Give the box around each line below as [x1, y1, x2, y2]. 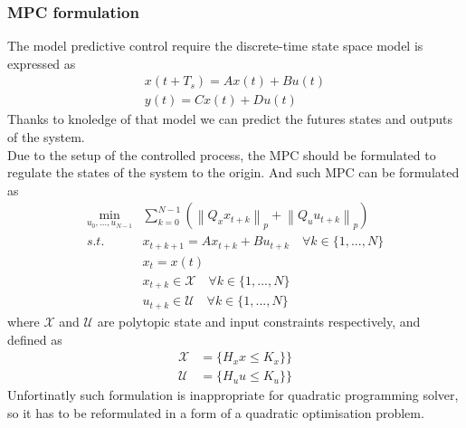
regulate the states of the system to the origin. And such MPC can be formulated [7, 163, 460, 182]
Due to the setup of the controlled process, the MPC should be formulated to [7, 145, 436, 164]
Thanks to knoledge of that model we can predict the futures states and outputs [7, 109, 453, 128]
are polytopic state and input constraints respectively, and [97, 311, 421, 330]
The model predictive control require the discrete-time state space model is [7, 36, 423, 55]
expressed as [7, 53, 76, 72]
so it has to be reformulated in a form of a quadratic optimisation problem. [7, 403, 424, 422]
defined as [7, 329, 62, 348]
